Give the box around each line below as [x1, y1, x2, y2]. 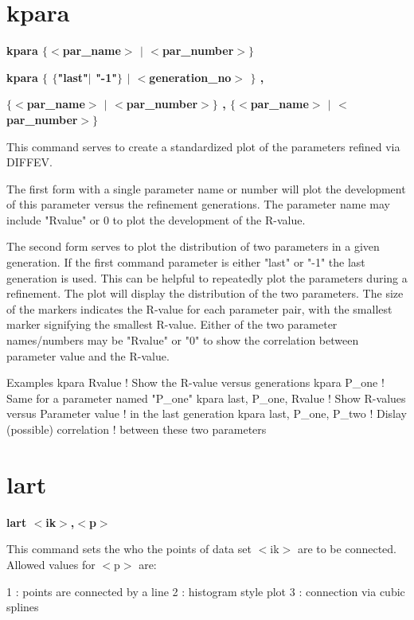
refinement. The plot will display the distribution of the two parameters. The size [6, 285, 404, 302]
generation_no [149, 68, 232, 85]
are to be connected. [297, 540, 396, 557]
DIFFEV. [6, 154, 53, 170]
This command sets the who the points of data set [6, 540, 252, 557]
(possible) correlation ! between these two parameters [6, 421, 267, 437]
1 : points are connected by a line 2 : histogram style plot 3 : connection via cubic [6, 583, 405, 599]
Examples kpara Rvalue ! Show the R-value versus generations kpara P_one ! [6, 374, 385, 391]
